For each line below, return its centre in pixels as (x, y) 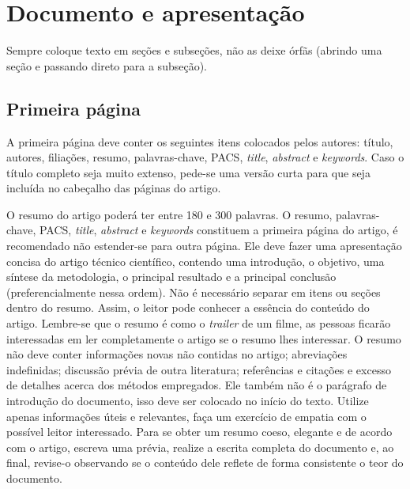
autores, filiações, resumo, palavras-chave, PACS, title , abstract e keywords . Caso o (205, 157)
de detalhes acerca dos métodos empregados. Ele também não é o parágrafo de (197, 385)
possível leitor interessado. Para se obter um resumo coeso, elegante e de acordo (199, 432)
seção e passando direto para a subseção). (107, 65)
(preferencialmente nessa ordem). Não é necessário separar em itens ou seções (194, 292)
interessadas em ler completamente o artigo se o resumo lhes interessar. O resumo (204, 338)
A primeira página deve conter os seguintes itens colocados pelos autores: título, (200, 141)
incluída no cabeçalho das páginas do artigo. (114, 188)
